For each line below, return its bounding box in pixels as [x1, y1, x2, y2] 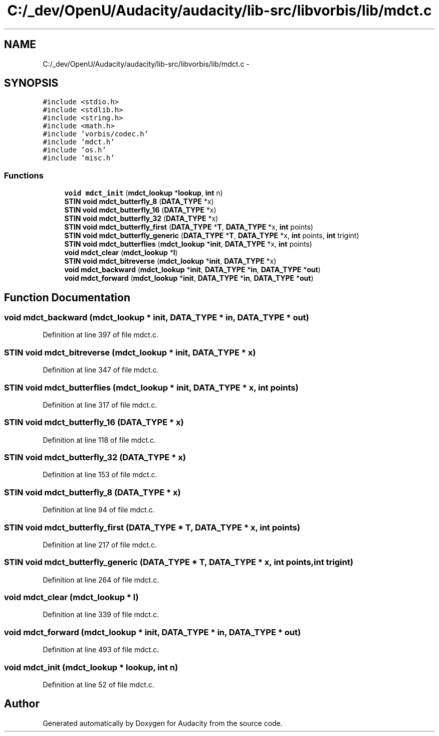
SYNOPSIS [4, 77, 59, 90]
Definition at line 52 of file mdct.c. [43, 680, 154, 689]
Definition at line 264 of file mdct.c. [43, 575, 159, 584]
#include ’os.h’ [43, 146, 106, 154]
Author [4, 697, 40, 710]
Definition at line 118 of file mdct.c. [43, 435, 156, 444]
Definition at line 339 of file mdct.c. [43, 610, 159, 619]
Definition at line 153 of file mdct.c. [43, 470, 157, 479]
